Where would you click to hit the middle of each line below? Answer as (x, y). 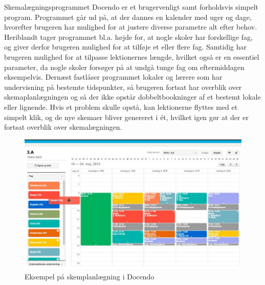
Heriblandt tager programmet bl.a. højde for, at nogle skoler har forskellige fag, (128, 37)
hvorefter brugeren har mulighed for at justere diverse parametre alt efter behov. (131, 27)
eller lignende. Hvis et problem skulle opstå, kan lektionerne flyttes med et (121, 106)
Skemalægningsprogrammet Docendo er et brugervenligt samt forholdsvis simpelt (131, 7)
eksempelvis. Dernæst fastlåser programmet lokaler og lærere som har (113, 77)
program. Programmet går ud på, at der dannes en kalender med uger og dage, (128, 17)
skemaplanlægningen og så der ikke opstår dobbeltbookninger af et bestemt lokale (132, 97)
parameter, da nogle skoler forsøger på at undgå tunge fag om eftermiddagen (124, 67)
